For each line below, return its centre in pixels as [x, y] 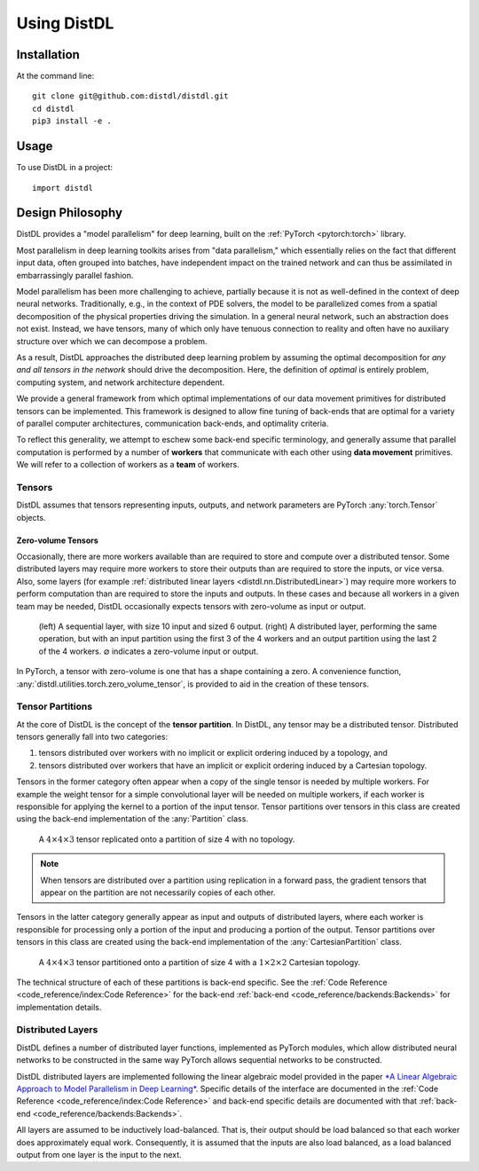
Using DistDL [65, 23]
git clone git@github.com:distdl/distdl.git [131, 96]
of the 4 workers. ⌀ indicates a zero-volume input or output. [149, 651]
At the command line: [55, 76]
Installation [48, 55]
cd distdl [53, 108]
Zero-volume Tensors [58, 540]
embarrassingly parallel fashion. [75, 275]
